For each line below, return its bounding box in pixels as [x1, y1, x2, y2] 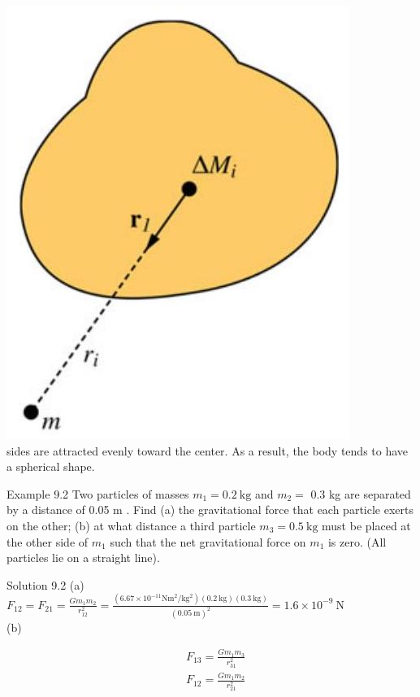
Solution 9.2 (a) [6, 576, 84, 593]
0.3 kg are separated [310, 485, 411, 502]
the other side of [6, 533, 89, 550]
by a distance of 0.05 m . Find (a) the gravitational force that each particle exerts [6, 501, 414, 518]
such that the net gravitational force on [110, 533, 306, 550]
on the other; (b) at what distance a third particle [6, 516, 256, 534]
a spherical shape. [6, 458, 95, 475]
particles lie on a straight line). [6, 549, 160, 566]
